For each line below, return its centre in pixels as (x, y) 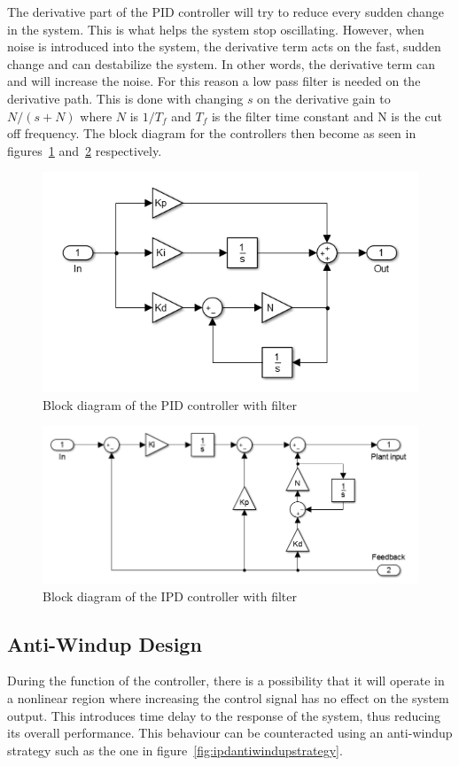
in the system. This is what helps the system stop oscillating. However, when (216, 29)
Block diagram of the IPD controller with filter (170, 596)
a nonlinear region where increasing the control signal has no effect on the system (228, 697)
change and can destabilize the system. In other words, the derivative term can (222, 63)
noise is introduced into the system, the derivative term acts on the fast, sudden (224, 46)
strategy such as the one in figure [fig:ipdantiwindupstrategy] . (175, 750)
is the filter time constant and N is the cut (327, 116)
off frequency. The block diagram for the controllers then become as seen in (212, 133)
